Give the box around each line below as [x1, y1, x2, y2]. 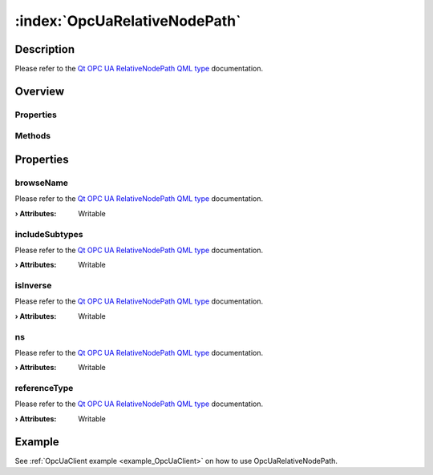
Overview [14, 84, 65, 98]
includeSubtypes [14, 228, 83, 240]
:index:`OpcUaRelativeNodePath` [14, 12, 241, 30]
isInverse [14, 280, 52, 292]
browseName [14, 177, 68, 188]
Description [14, 42, 75, 56]
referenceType [14, 383, 74, 394]
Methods [14, 131, 51, 142]
